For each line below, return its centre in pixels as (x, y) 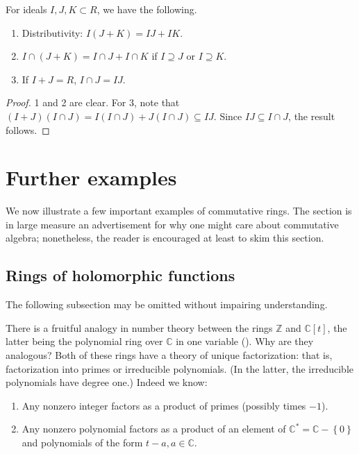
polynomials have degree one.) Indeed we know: (107, 382)
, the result (312, 116)
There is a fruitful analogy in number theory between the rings (139, 327)
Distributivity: (52, 32)
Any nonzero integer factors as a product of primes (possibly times (164, 405)
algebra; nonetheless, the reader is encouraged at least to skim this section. (165, 238)
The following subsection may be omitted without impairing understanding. (167, 304)
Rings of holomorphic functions (120, 275)
